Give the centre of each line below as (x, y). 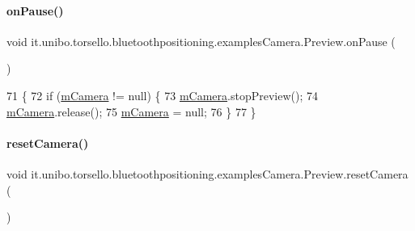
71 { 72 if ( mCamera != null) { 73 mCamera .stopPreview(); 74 (163, 95)
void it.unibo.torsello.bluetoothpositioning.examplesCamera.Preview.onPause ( (201, 41)
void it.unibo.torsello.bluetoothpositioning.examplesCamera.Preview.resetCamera (207, 173)
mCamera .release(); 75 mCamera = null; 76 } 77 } (131, 111)
